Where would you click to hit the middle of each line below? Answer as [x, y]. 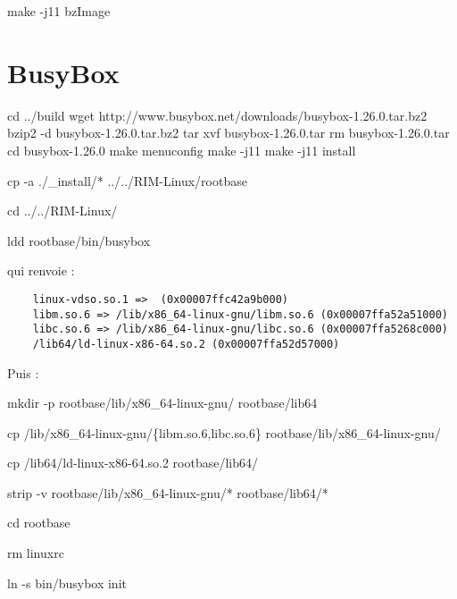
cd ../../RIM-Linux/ [62, 211]
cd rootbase [39, 523]
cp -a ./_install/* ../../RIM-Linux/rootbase [127, 180]
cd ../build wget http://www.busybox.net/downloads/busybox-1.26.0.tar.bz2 [217, 115]
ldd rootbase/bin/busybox [79, 240]
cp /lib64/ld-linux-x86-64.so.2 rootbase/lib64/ [133, 463]
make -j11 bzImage [59, 11]
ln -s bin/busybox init [67, 582]
